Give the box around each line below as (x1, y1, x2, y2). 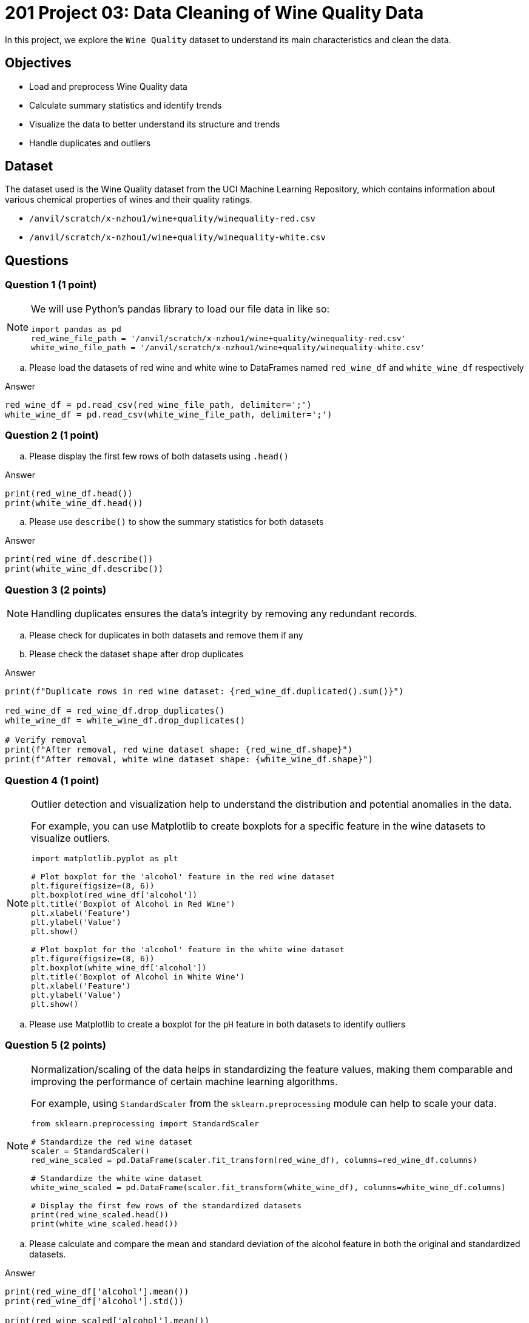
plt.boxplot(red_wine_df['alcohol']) (31, 890, 197, 899)
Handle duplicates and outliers (29, 137, 151, 148)
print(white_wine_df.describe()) (5, 564, 164, 574)
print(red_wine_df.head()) (5, 489, 133, 499)
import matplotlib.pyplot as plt (31, 853, 178, 863)
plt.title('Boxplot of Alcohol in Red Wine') (31, 899, 235, 909)
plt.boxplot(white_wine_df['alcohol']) (31, 963, 207, 972)
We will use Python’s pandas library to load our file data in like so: (31, 302, 330, 315)
